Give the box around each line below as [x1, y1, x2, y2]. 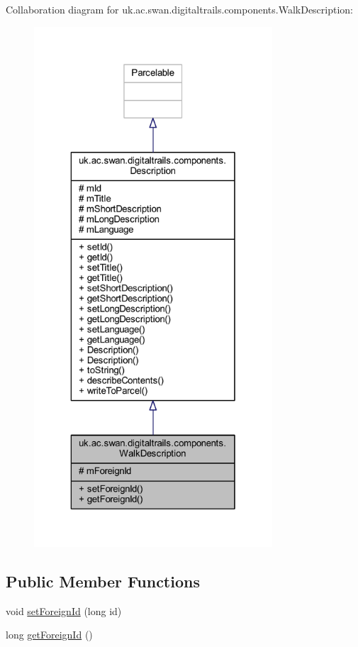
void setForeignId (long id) [6, 603, 122, 618]
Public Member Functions [6, 570, 200, 592]
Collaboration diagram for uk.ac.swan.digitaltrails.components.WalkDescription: [6, 2, 354, 16]
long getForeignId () [6, 627, 93, 642]
